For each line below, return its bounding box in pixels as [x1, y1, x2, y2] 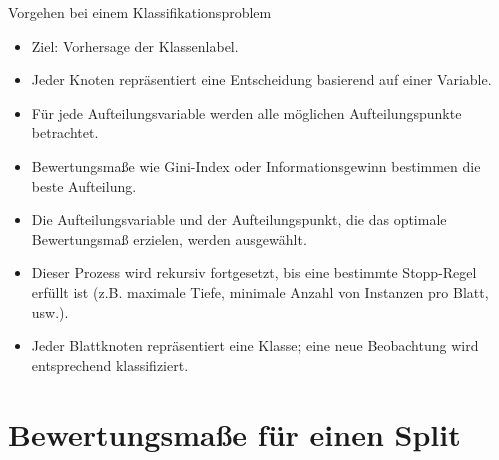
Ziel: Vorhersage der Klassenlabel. [31, 35, 239, 56]
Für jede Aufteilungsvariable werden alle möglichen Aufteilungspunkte [31, 102, 462, 123]
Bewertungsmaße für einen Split [8, 413, 461, 454]
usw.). [31, 301, 69, 322]
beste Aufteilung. [31, 175, 137, 196]
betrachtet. [31, 122, 99, 143]
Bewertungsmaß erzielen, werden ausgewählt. [31, 228, 307, 249]
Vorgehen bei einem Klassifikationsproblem [8, 2, 272, 22]
